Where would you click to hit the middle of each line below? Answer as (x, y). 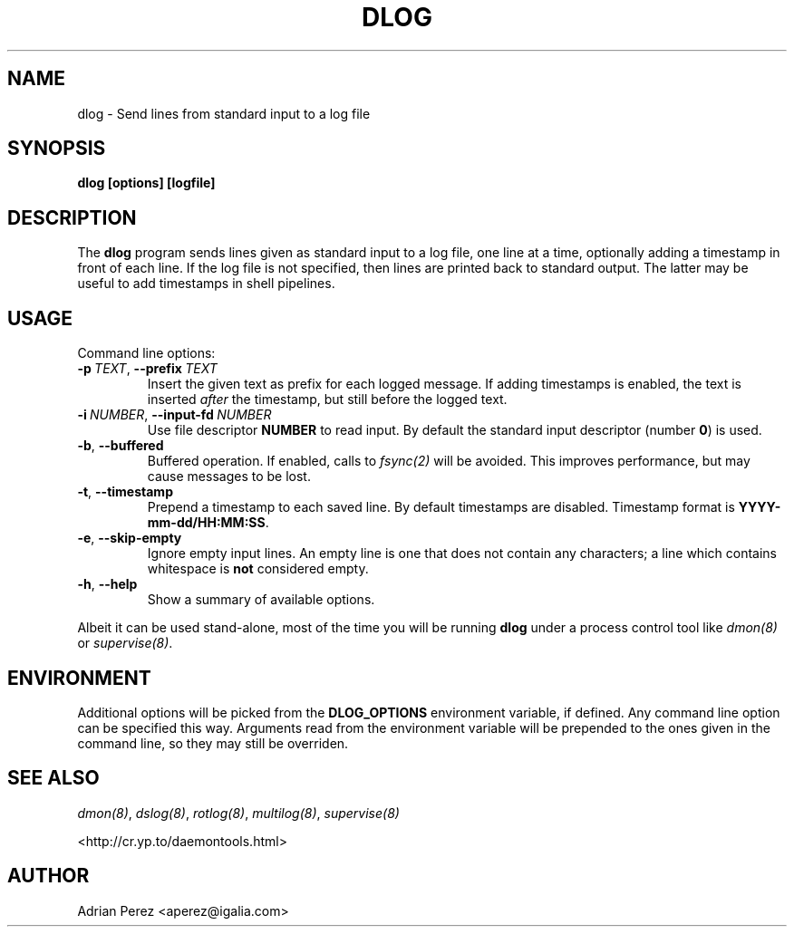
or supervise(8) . (125, 643)
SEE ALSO (53, 778)
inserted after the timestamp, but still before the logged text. (327, 400)
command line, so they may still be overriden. (213, 743)
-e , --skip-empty (130, 538)
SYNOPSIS (57, 149)
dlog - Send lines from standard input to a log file (224, 113)
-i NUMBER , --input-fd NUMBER (174, 415)
